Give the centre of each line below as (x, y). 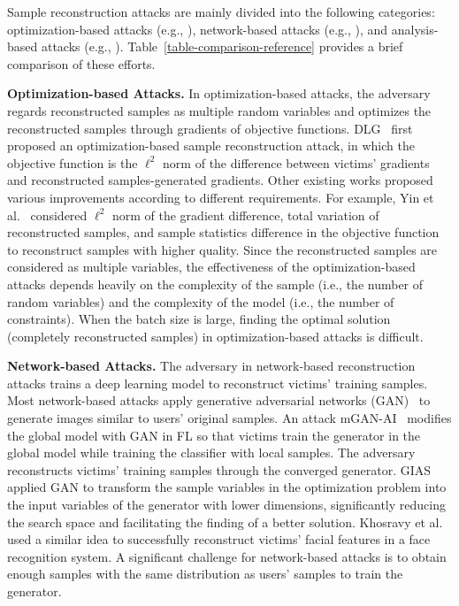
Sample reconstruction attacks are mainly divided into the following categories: (221, 12)
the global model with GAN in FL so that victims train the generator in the (214, 435)
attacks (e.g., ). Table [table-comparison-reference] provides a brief (222, 46)
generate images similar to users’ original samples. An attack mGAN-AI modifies (229, 418)
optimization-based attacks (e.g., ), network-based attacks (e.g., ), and (198, 29)
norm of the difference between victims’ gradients (296, 162)
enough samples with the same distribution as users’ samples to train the (205, 574)
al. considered (47, 215)
